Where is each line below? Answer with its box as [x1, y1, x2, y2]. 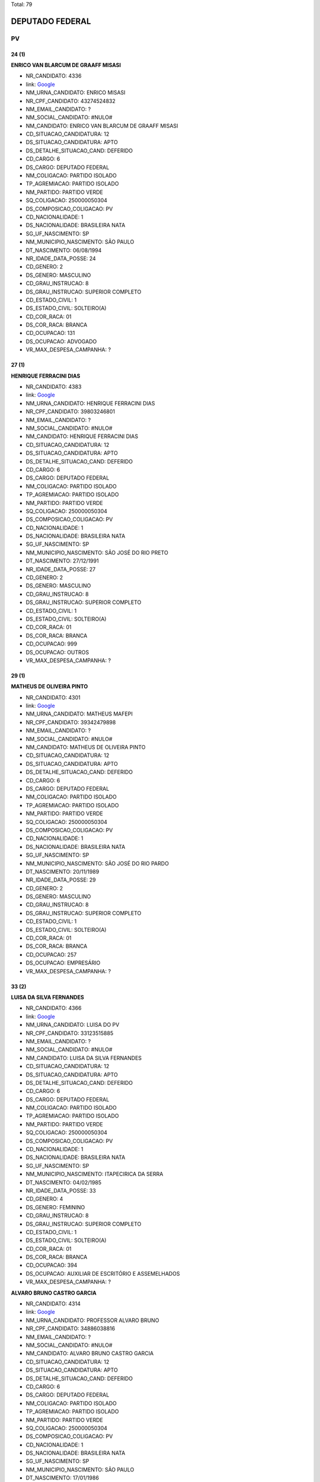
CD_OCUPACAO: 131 [25, 330, 75, 337]
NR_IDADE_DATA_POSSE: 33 [25, 1187, 96, 1194]
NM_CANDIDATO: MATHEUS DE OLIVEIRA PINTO [25, 744, 146, 751]
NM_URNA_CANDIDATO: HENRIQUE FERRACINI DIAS [25, 400, 155, 407]
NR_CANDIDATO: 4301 [25, 694, 81, 701]
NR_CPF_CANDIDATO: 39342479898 [25, 718, 116, 726]
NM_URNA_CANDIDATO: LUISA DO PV [25, 1021, 120, 1029]
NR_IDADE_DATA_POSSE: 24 [25, 255, 96, 262]
